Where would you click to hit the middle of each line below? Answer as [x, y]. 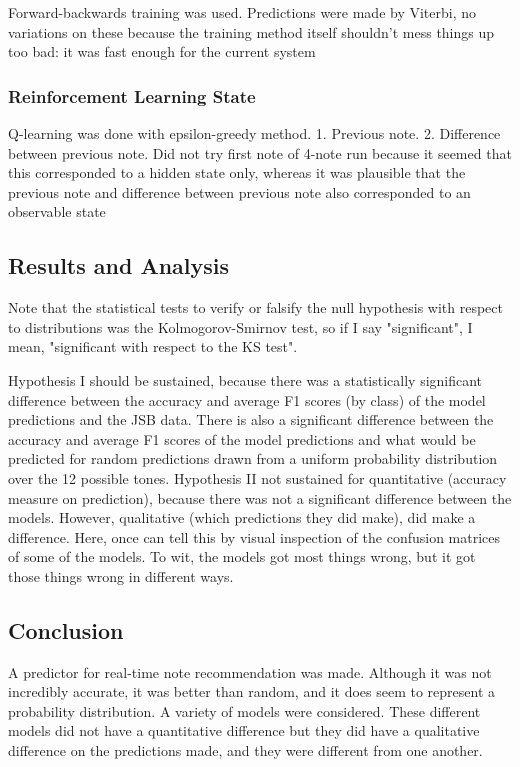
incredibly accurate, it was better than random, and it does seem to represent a [252, 691]
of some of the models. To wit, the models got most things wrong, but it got [242, 556]
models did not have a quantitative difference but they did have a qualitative [244, 730]
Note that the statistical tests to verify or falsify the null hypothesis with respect [255, 307]
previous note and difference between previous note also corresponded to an [239, 191]
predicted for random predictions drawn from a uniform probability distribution [253, 458]
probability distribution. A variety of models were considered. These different [244, 710]
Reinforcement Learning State [132, 95]
